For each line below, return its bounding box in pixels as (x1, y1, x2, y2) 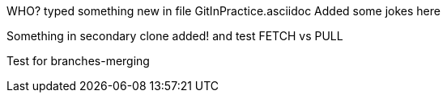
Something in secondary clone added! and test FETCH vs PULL (6, 29, 343, 43)
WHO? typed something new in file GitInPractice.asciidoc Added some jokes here (6, 4, 441, 18)
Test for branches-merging (6, 54, 150, 68)
